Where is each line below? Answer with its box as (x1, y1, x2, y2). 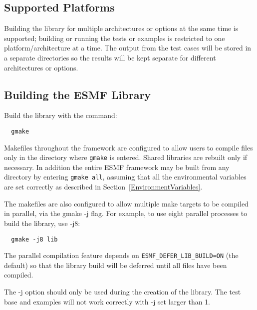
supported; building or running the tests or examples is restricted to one (4, 32, 225, 43)
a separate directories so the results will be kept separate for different (4, 52, 216, 62)
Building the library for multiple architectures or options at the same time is (4, 23, 239, 33)
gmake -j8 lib (11, 235, 58, 243)
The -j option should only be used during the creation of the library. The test (4, 286, 241, 296)
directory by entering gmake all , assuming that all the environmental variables (4, 171, 247, 182)
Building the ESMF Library (4, 86, 151, 102)
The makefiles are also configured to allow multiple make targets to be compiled (4, 198, 249, 208)
